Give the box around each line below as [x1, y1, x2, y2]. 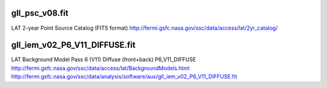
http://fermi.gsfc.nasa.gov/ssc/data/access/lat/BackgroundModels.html [11, 64, 190, 72]
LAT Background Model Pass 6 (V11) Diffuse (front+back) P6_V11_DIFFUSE [11, 56, 196, 63]
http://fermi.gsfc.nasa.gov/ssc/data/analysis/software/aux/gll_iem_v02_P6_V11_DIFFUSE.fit [11, 73, 237, 80]
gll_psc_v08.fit [11, 8, 69, 18]
